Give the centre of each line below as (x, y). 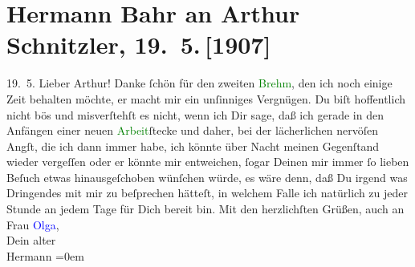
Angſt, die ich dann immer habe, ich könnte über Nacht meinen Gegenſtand (193, 146)
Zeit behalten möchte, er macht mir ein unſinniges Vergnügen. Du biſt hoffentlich (206, 98)
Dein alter (31, 240)
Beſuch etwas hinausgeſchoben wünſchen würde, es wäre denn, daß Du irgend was (207, 177)
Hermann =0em (45, 255)
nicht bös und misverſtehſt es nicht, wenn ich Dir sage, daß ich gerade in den (195, 114)
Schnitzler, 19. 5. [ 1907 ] (139, 44)
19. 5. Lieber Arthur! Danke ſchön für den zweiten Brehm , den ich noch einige (199, 83)
